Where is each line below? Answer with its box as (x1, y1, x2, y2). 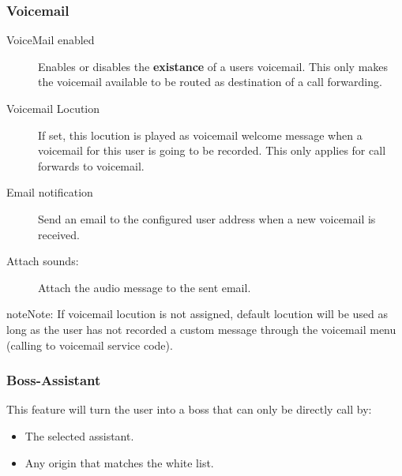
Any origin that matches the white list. (24, 454, 214, 470)
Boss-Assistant (6, 370, 101, 390)
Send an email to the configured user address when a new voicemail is (38, 210, 376, 227)
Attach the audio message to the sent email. (38, 279, 251, 295)
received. (38, 226, 80, 242)
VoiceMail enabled (6, 32, 95, 48)
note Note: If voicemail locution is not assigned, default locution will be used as (6, 305, 389, 322)
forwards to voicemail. (38, 157, 145, 174)
